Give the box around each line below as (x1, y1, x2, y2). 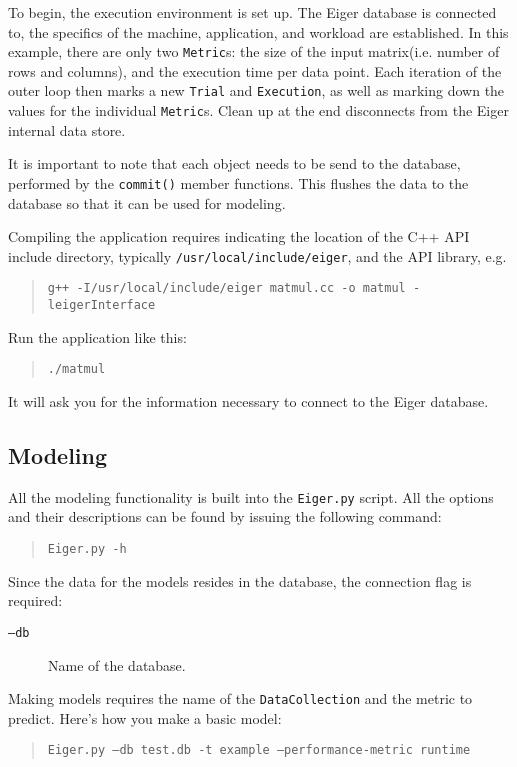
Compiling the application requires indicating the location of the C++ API (8, 226, 470, 247)
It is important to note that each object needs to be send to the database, (8, 153, 461, 174)
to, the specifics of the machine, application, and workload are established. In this (8, 21, 509, 42)
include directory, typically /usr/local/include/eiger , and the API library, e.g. (8, 245, 507, 266)
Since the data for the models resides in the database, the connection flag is (8, 570, 472, 591)
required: (8, 590, 63, 611)
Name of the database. (48, 654, 186, 675)
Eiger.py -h (47, 542, 127, 557)
